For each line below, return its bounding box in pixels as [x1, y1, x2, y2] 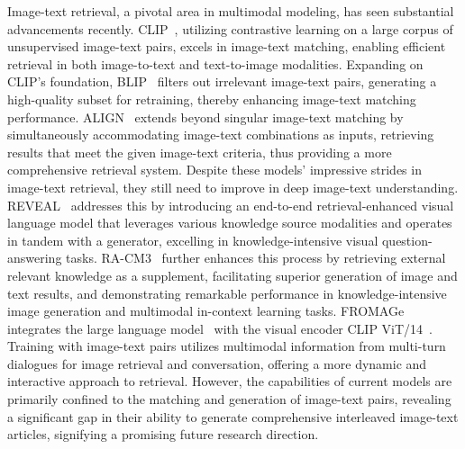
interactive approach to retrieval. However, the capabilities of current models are [7, 372, 452, 391]
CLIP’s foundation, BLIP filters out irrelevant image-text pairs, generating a [7, 72, 437, 91]
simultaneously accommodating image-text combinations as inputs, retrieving [7, 125, 434, 144]
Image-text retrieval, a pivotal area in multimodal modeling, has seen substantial [7, 2, 454, 20]
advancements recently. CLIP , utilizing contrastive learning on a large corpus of [7, 19, 453, 38]
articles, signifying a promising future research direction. [7, 425, 319, 444]
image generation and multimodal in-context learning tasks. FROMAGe [7, 301, 405, 320]
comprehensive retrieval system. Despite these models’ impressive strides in [7, 160, 422, 179]
